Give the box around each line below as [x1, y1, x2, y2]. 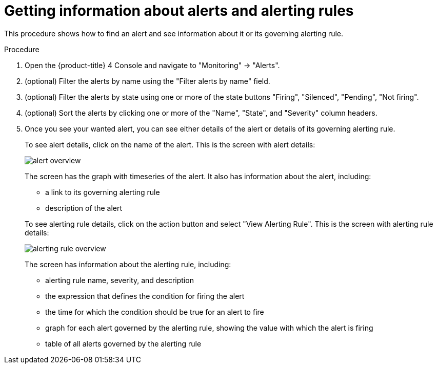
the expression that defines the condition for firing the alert [45, 291, 245, 300]
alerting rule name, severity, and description [45, 275, 194, 285]
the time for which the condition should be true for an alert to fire [45, 307, 264, 316]
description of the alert [45, 203, 123, 212]
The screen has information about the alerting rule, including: [25, 259, 231, 269]
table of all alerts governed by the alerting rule [45, 339, 202, 348]
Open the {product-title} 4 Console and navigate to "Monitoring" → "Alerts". [25, 60, 280, 70]
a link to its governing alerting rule [45, 187, 160, 197]
